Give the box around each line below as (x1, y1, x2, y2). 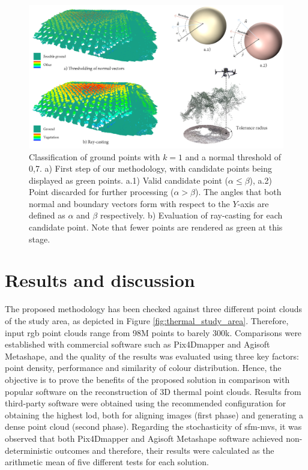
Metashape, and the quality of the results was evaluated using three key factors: (5, 349, 299, 362)
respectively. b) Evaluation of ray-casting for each (100, 209, 283, 221)
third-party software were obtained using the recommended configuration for (5, 397, 286, 409)
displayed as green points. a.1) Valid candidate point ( (29, 173, 229, 186)
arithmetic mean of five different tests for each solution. (5, 456, 209, 468)
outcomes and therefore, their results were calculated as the (55, 444, 274, 456)
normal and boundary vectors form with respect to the (29, 197, 230, 209)
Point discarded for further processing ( (29, 185, 174, 198)
